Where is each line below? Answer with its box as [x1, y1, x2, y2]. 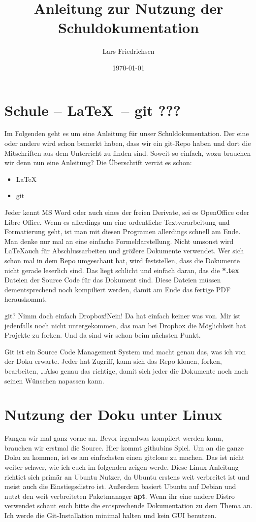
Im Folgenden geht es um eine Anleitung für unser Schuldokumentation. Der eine [4, 128, 249, 139]
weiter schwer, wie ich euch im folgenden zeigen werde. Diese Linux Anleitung [4, 462, 239, 472]
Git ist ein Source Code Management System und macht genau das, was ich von [4, 346, 246, 356]
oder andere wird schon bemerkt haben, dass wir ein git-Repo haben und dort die [4, 138, 251, 148]
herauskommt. [4, 294, 47, 304]
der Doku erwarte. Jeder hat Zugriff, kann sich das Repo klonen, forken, [4, 356, 222, 366]
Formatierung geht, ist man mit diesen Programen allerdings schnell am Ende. [4, 226, 241, 237]
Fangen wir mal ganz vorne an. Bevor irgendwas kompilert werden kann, [4, 433, 224, 443]
